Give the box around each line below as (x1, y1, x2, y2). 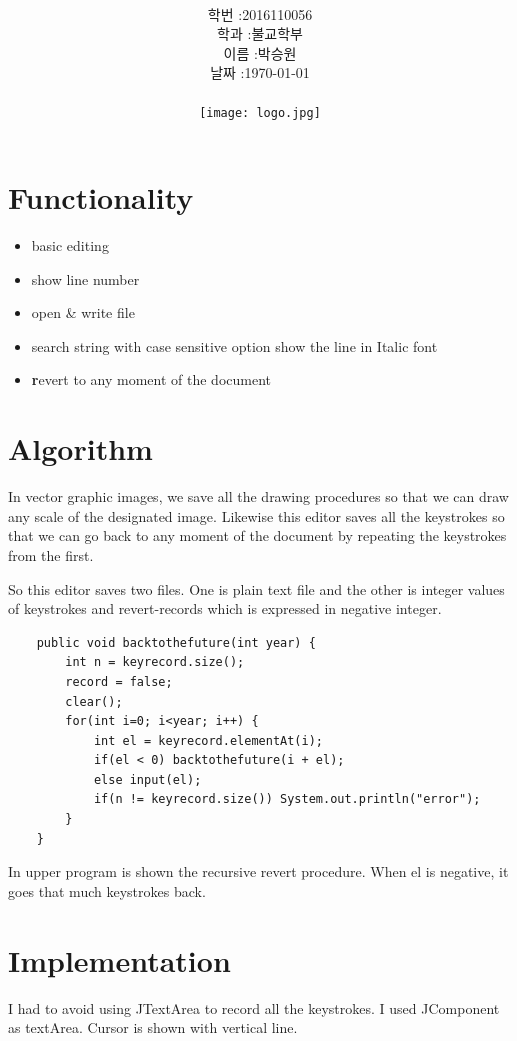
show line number (31, 268, 140, 289)
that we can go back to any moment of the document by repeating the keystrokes (8, 525, 507, 546)
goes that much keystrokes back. (8, 880, 206, 901)
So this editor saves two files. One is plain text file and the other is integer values (8, 578, 505, 599)
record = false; (65, 674, 173, 689)
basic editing (31, 235, 109, 256)
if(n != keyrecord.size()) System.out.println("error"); (93, 792, 481, 807)
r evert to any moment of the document (31, 369, 272, 390)
